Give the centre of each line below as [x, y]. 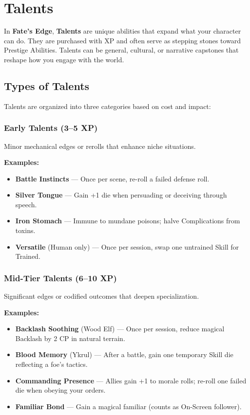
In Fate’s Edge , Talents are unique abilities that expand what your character [123, 31]
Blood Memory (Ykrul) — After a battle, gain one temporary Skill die [124, 354]
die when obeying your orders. [60, 390]
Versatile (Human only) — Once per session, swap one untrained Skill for [127, 246]
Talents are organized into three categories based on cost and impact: [107, 106]
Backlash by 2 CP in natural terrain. [70, 338]
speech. [26, 204]
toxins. [25, 230]
